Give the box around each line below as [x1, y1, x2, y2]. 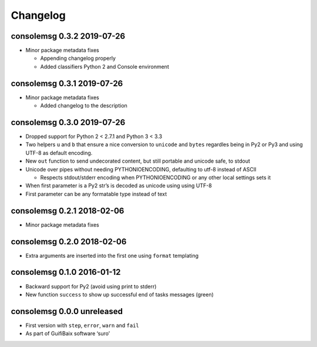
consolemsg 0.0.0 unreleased [11, 306, 123, 316]
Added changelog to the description [40, 102, 127, 109]
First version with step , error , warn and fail [25, 322, 139, 329]
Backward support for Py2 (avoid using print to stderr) [25, 282, 157, 290]
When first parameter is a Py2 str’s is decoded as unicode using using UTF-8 [25, 182, 213, 189]
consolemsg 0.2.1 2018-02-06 [11, 205, 124, 215]
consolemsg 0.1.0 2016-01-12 [11, 267, 121, 277]
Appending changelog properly [40, 55, 116, 62]
